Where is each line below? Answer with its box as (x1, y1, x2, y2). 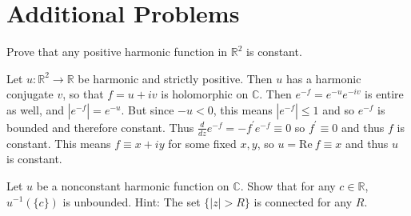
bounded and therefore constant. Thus (6, 118, 194, 135)
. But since (121, 101, 174, 118)
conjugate (6, 86, 54, 102)
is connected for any (253, 193, 353, 210)
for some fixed (168, 134, 237, 151)
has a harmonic (285, 70, 361, 86)
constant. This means (6, 134, 111, 151)
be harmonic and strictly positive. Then (78, 70, 273, 86)
